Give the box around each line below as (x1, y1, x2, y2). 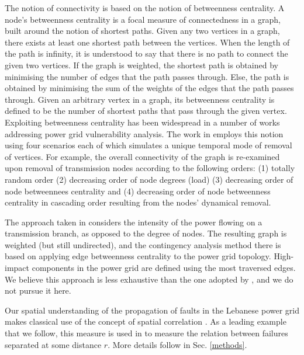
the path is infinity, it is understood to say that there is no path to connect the (5, 47, 288, 60)
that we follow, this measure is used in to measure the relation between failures (5, 327, 288, 339)
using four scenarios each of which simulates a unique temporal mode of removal (5, 139, 292, 151)
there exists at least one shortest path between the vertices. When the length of (5, 36, 290, 48)
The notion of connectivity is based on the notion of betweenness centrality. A (5, 2, 285, 13)
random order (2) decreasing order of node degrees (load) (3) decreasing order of (5, 173, 293, 185)
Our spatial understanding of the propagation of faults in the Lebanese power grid (5, 304, 299, 316)
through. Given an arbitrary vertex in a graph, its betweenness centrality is (5, 93, 275, 105)
